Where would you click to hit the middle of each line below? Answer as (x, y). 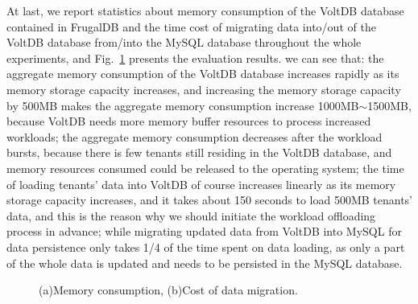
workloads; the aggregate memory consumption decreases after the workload (195, 136)
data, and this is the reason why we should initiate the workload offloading (191, 215)
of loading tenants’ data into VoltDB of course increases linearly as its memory (201, 184)
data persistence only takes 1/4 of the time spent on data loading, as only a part (206, 246)
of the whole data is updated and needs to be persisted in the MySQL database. (205, 263)
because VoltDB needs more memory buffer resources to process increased (189, 121)
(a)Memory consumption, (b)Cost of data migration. (168, 290)
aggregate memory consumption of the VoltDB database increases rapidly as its (203, 74)
